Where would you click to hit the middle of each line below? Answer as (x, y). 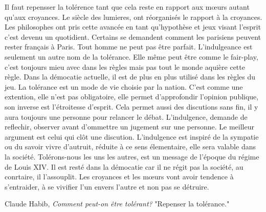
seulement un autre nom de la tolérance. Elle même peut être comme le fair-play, (131, 56)
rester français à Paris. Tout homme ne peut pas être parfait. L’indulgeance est (129, 47)
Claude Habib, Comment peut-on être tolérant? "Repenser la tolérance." (117, 204)
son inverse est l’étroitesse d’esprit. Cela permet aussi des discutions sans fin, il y (131, 106)
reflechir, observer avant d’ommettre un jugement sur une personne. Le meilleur (129, 127)
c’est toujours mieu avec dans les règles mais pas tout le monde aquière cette (125, 67)
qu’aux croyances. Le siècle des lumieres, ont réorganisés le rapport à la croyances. (134, 17)
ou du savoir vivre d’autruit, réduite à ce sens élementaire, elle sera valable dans (130, 147)
